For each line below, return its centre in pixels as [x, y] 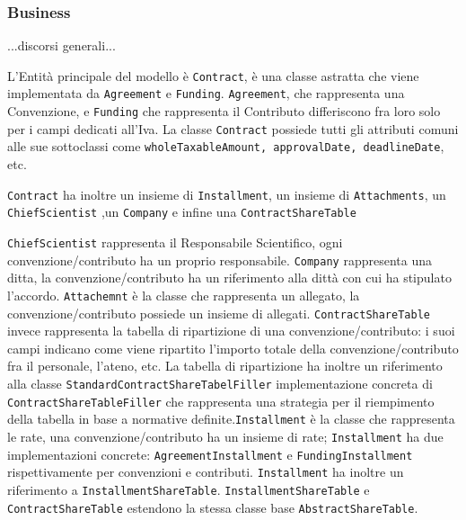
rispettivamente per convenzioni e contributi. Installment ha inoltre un [206, 472]
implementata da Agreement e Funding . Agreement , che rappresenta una [206, 93]
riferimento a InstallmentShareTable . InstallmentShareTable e [189, 489]
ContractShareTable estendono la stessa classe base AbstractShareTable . [213, 507]
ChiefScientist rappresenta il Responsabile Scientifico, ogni [175, 242]
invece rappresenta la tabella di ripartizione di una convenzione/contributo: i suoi [231, 331]
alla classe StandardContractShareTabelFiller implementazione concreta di [220, 383]
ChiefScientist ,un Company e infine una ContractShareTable [182, 212]
